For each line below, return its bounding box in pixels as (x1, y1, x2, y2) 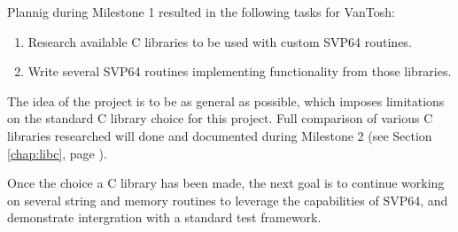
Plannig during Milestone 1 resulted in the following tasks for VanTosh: (7, 3, 395, 20)
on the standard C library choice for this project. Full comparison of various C (7, 109, 433, 128)
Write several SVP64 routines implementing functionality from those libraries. (27, 62, 452, 81)
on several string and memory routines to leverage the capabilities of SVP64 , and (7, 190, 448, 209)
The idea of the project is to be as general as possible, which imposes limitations (7, 91, 445, 110)
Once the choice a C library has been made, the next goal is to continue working (7, 174, 445, 192)
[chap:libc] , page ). (7, 143, 107, 162)
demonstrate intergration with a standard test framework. (7, 208, 322, 227)
